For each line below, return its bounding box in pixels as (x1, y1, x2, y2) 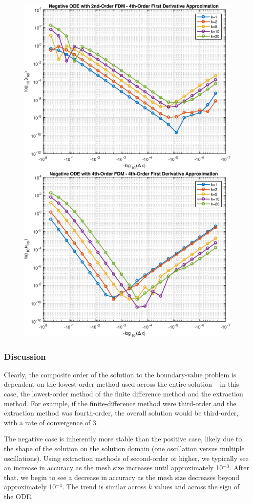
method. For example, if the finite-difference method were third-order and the (4, 398, 236, 408)
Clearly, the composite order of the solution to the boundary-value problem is (4, 369, 236, 379)
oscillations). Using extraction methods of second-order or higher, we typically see (4, 453, 249, 463)
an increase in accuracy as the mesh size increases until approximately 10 (4, 462, 223, 473)
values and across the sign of (154, 481, 240, 492)
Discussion (4, 350, 46, 362)
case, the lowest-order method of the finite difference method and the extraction (4, 389, 243, 398)
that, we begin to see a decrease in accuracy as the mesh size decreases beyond (4, 472, 239, 482)
